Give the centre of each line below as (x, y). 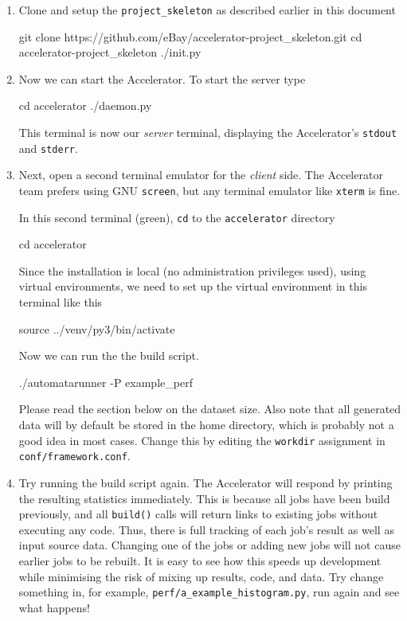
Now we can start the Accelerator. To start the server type (162, 78)
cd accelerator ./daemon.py (85, 105)
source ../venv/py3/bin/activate (97, 328)
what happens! (54, 607)
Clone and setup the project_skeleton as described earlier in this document (207, 10)
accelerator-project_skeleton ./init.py (110, 52)
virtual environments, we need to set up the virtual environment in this (193, 286)
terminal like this (61, 302)
